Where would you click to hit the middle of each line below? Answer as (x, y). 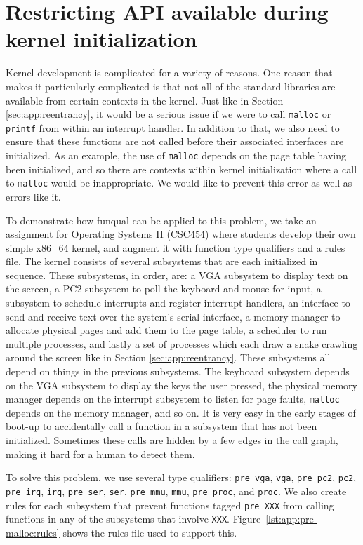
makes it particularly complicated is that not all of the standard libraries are (171, 86)
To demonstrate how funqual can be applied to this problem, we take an (161, 220)
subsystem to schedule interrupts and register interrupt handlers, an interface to (178, 303)
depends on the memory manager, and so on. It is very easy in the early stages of (181, 412)
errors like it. (33, 196)
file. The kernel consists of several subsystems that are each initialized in (162, 261)
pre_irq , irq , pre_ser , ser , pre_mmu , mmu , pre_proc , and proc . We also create (176, 491)
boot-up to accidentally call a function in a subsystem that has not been (161, 426)
